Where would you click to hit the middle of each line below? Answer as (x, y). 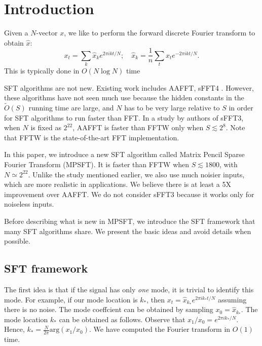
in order (241, 108)
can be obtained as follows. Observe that (122, 319)
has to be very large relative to (172, 108)
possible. (17, 241)
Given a (16, 33)
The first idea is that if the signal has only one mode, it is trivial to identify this (129, 290)
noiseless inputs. (29, 204)
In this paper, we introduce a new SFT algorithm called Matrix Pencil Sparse (124, 154)
